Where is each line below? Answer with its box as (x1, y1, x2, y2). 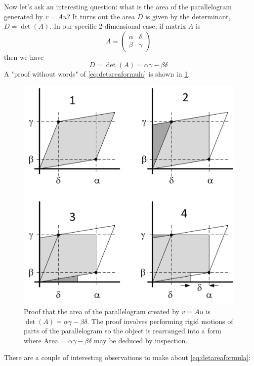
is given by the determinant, (145, 11, 231, 21)
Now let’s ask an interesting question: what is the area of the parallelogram (4, 1, 232, 11)
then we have (4, 51, 44, 62)
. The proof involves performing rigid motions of (87, 316, 233, 326)
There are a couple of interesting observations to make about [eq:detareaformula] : (4, 352, 251, 362)
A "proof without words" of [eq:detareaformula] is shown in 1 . (4, 69, 190, 79)
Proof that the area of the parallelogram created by (24, 306, 180, 317)
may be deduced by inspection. (94, 335, 188, 345)
